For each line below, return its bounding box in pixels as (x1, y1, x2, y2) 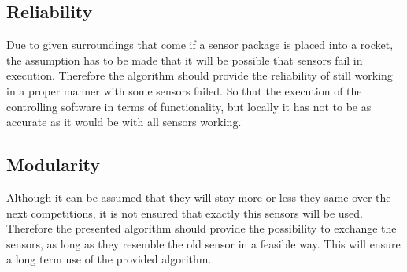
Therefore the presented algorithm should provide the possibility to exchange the (6, 220, 397, 237)
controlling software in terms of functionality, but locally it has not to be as (6, 98, 372, 114)
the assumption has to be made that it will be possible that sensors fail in (6, 51, 363, 68)
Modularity (6, 152, 101, 177)
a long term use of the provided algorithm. (6, 251, 212, 267)
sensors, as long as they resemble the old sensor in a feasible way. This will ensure (6, 235, 401, 252)
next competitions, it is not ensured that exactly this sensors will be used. (6, 204, 363, 221)
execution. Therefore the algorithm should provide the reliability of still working (6, 67, 393, 84)
